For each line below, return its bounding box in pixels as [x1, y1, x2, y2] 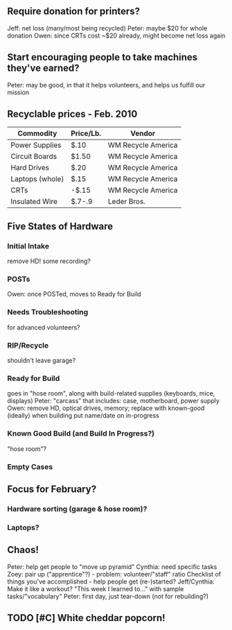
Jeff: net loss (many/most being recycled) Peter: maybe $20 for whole [7, 24, 208, 32]
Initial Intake [7, 241, 50, 250]
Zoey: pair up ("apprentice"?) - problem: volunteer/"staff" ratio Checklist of [7, 570, 222, 578]
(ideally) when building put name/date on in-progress [7, 411, 159, 420]
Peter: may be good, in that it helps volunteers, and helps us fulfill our [7, 80, 206, 89]
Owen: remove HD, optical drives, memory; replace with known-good [7, 404, 205, 412]
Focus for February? [7, 483, 97, 495]
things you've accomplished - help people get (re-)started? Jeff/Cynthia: [7, 577, 215, 586]
